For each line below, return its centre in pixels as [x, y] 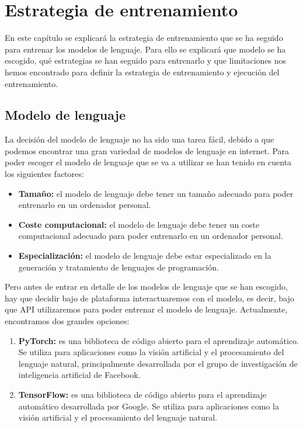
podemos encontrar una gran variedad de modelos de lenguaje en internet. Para [147, 150]
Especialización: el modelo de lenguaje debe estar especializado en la [145, 256]
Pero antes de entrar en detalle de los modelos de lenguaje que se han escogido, [146, 287]
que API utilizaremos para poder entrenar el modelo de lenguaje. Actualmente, [146, 309]
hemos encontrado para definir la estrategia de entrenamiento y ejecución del [142, 72]
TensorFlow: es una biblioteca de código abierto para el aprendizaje [142, 394]
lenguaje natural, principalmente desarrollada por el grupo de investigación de [158, 363]
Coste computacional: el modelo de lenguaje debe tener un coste [139, 224]
